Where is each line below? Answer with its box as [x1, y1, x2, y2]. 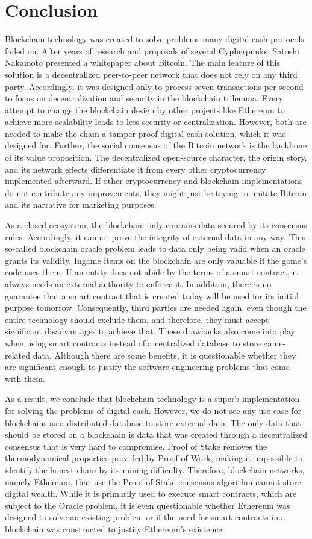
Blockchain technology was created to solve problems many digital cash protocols [5, 33, 304, 45]
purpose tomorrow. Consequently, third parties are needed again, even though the [5, 301, 307, 314]
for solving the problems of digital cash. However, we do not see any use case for [5, 404, 302, 416]
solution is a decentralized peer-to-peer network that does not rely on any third [5, 68, 298, 80]
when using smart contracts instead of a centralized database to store [5, 336, 261, 349]
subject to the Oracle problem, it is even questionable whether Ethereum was [5, 499, 290, 511]
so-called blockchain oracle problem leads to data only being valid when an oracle [5, 242, 305, 255]
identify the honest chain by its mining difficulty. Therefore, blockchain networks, [5, 463, 305, 476]
